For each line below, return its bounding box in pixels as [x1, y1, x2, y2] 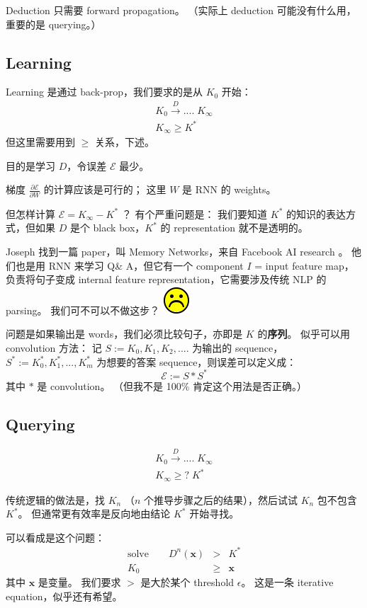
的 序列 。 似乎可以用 [257, 326, 351, 341]
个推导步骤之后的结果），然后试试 [143, 492, 298, 507]
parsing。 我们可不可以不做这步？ [6, 302, 160, 317]
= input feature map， [254, 258, 354, 273]
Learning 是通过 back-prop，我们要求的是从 [6, 84, 203, 99]
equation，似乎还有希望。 [6, 589, 123, 604]
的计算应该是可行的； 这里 [43, 182, 166, 197]
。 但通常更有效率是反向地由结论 [18, 506, 171, 521]
